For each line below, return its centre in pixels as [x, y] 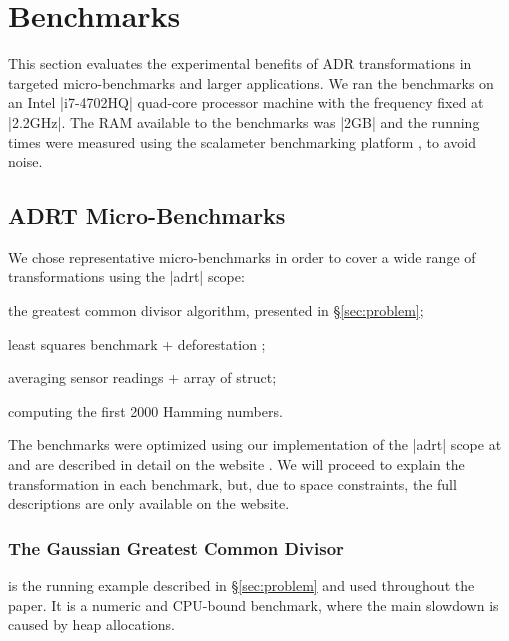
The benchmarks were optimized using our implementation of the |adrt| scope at [255, 444]
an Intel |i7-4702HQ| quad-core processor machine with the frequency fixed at [246, 102]
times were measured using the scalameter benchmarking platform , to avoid [242, 141]
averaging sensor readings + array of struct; [142, 377]
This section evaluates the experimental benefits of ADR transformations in [240, 63]
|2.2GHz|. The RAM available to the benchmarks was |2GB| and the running [244, 121]
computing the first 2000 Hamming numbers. [145, 410]
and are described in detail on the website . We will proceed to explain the [236, 464]
